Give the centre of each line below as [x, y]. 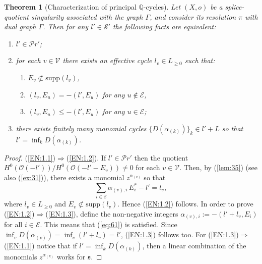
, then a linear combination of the [194, 246]
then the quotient [161, 157]
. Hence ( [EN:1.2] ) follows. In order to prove [185, 204]
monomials [21, 257]
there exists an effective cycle [107, 60]
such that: [200, 60]
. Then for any [66, 27]
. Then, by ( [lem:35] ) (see [219, 167]
